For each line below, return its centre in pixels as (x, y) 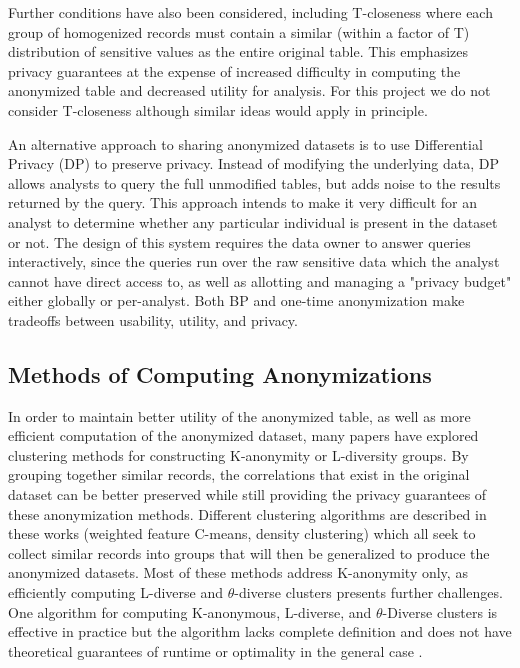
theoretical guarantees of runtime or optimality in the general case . (215, 650)
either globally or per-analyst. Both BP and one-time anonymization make (236, 300)
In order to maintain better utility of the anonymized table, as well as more (239, 415)
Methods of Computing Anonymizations (220, 373)
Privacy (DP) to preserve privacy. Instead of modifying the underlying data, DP (254, 163)
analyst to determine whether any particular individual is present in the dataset (253, 221)
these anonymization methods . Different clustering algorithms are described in (247, 513)
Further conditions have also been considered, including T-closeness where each (250, 12)
